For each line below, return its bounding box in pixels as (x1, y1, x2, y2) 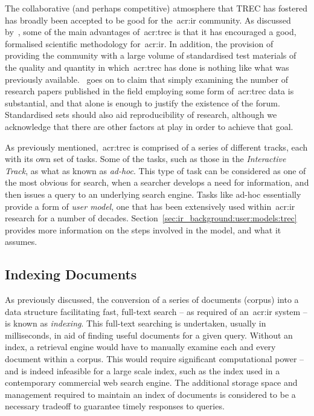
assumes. (5, 235, 37, 248)
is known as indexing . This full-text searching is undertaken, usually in (5, 317, 266, 330)
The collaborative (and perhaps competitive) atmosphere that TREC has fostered (5, 2, 307, 14)
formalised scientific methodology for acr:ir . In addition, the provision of (5, 37, 274, 50)
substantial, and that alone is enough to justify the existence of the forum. (5, 96, 280, 109)
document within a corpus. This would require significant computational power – (5, 353, 304, 365)
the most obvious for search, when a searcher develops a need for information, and (5, 176, 309, 189)
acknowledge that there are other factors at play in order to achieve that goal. (5, 120, 293, 132)
